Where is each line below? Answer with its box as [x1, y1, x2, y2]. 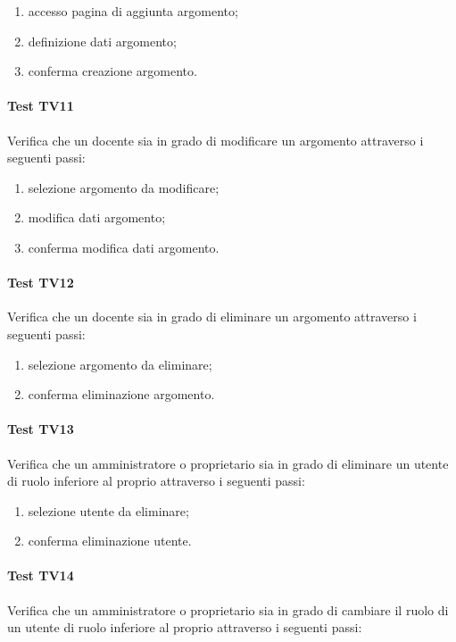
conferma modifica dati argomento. [28, 238, 220, 256]
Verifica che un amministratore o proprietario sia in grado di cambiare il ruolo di [7, 600, 449, 619]
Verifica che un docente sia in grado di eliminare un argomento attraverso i [7, 307, 417, 326]
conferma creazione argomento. [28, 62, 197, 80]
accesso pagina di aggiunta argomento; [28, 2, 238, 20]
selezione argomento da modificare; [28, 178, 220, 196]
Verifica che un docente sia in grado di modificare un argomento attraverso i [7, 130, 424, 149]
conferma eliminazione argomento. [28, 385, 215, 404]
